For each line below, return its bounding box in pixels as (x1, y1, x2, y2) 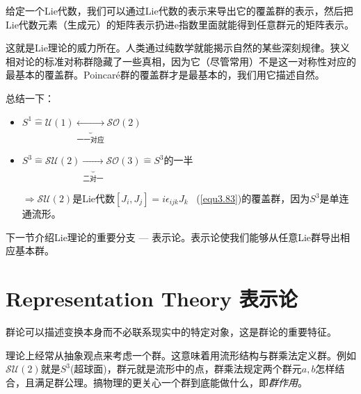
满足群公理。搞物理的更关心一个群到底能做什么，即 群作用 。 (34, 375, 307, 389)
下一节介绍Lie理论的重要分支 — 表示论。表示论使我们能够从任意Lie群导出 (6, 229, 341, 244)
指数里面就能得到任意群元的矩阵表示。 (179, 17, 355, 31)
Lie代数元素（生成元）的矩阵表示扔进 (6, 17, 175, 31)
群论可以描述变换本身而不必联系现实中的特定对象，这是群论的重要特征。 (6, 324, 337, 338)
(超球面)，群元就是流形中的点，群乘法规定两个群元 (70, 361, 302, 376)
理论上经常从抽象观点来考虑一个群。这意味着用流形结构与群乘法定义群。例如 (6, 347, 356, 362)
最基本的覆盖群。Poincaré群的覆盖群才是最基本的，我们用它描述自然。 (6, 67, 325, 82)
